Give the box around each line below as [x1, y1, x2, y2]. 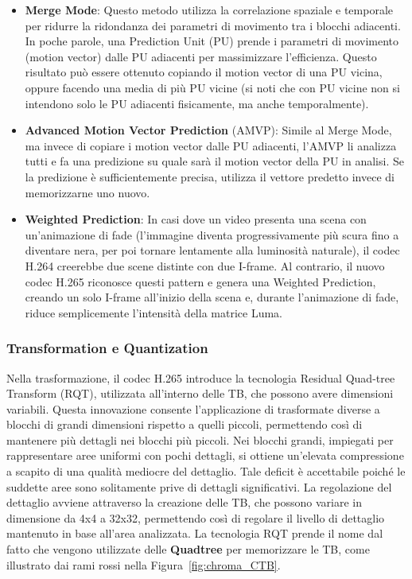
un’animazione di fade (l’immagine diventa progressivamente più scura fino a [25, 226, 399, 243]
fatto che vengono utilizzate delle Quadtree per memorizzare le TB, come [6, 541, 370, 558]
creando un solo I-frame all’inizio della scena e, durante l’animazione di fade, [25, 289, 399, 305]
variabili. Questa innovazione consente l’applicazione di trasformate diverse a [6, 400, 380, 417]
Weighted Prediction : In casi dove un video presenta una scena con [25, 211, 367, 227]
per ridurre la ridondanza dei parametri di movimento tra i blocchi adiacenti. [25, 17, 401, 33]
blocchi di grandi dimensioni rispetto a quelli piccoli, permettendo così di [6, 416, 363, 433]
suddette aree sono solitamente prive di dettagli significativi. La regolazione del [6, 478, 392, 495]
